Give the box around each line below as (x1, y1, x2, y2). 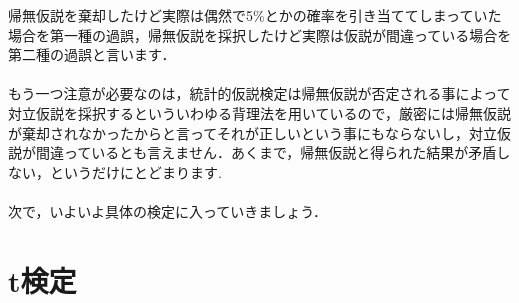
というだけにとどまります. (49, 161, 222, 182)
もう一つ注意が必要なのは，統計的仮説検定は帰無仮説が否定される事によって (8, 83, 511, 104)
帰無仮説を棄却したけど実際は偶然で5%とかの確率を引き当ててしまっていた (8, 5, 502, 25)
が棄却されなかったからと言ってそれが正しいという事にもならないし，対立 (8, 122, 497, 143)
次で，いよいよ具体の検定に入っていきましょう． (8, 200, 328, 221)
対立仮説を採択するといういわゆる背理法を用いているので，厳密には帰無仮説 (8, 102, 512, 123)
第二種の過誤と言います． (8, 44, 176, 65)
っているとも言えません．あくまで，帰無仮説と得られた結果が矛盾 (63, 142, 497, 163)
